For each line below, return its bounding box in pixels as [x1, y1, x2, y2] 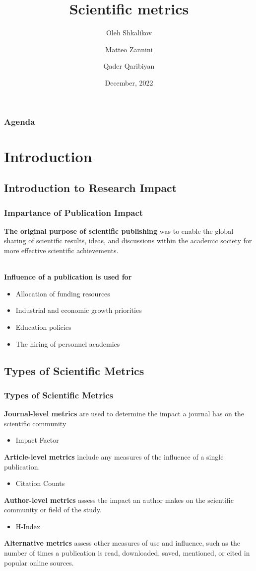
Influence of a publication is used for [4, 272, 132, 282]
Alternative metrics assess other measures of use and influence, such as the [4, 538, 240, 548]
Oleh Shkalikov [106, 27, 152, 38]
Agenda [4, 115, 35, 127]
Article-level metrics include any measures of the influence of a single [4, 451, 224, 462]
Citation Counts [15, 478, 65, 488]
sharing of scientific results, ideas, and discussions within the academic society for [4, 235, 252, 246]
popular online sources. [4, 557, 74, 568]
